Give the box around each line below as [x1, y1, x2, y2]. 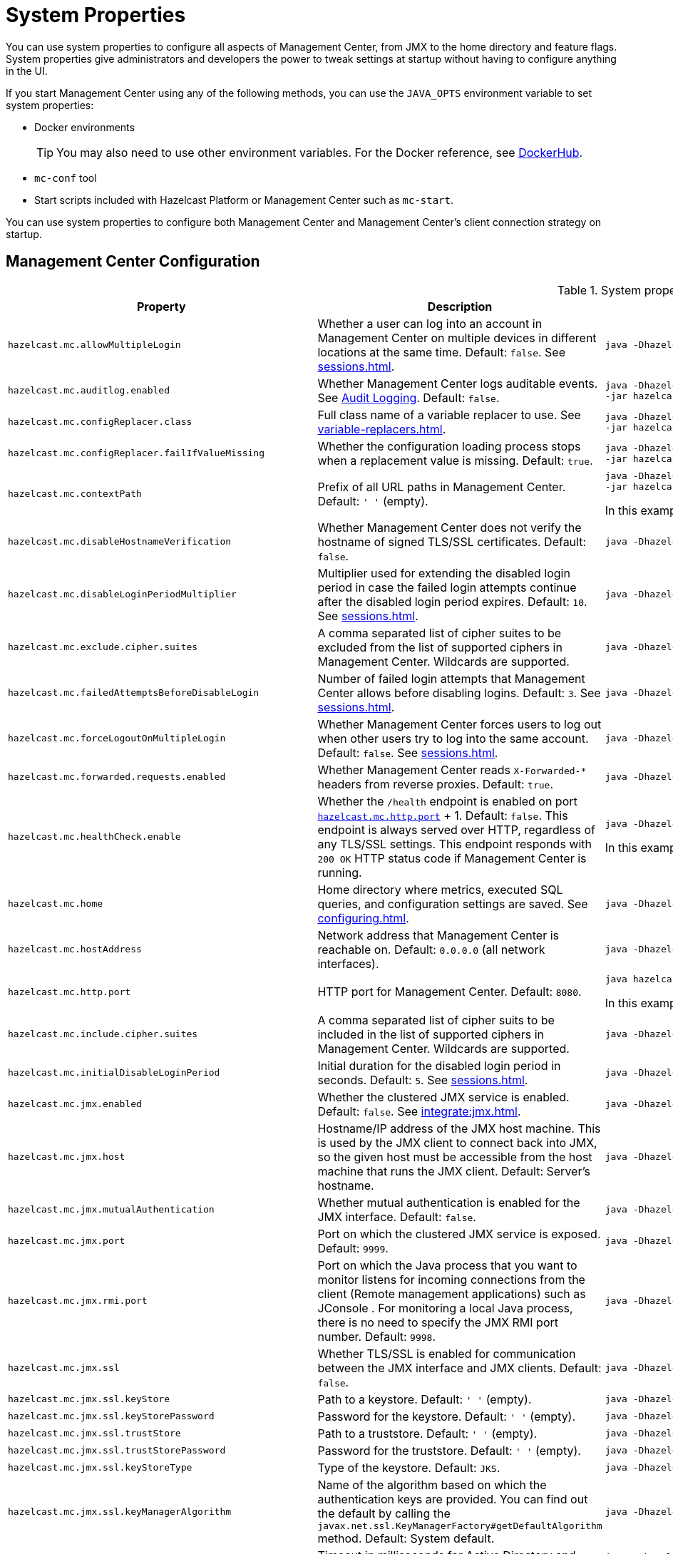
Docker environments [34, 120, 135, 133]
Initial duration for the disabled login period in [317, 1058, 561, 1073]
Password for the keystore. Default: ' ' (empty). [317, 1409, 576, 1424]
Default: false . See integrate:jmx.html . [317, 1103, 521, 1118]
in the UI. [6, 64, 48, 77]
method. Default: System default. [317, 1530, 495, 1545]
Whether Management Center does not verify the [317, 520, 582, 535]
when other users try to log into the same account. [317, 731, 589, 746]
